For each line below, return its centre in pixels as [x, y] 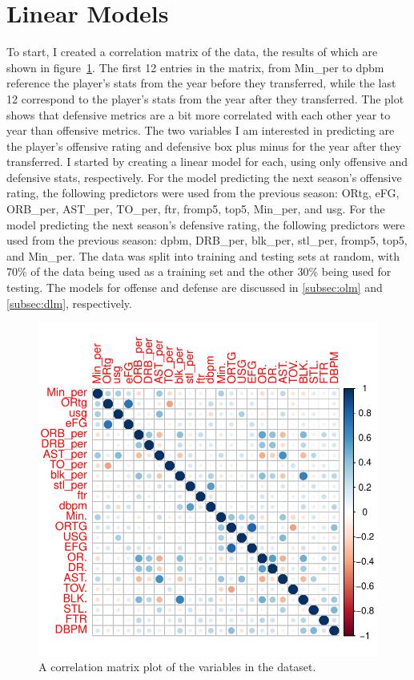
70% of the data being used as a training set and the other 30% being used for [199, 271]
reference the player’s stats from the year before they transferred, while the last [201, 83]
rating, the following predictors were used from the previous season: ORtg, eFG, [203, 193]
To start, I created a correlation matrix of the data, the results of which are [192, 52]
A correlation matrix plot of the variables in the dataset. [177, 667]
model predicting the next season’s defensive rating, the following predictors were [206, 224]
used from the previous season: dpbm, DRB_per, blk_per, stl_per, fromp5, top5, [207, 240]
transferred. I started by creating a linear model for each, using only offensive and [207, 162]
